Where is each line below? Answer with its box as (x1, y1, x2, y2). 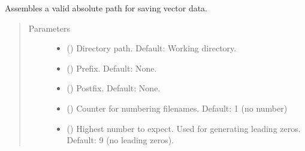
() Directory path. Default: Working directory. (67, 42, 237, 54)
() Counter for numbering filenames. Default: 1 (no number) (67, 101, 288, 114)
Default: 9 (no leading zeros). (67, 134, 174, 146)
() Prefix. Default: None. (67, 61, 157, 74)
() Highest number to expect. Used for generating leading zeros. (67, 122, 301, 134)
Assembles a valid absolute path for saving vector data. (5, 2, 208, 14)
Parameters (28, 21, 70, 34)
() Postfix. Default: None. (67, 82, 161, 94)
